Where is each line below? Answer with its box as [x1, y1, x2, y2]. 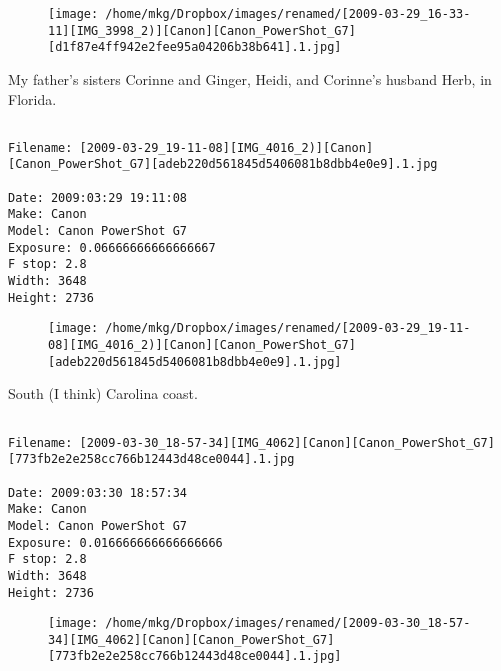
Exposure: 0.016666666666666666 [8, 535, 223, 550]
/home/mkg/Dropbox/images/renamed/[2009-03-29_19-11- [105, 321, 471, 336]
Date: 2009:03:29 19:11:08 [8, 190, 187, 205]
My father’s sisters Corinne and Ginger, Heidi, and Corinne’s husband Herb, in [8, 68, 492, 89]
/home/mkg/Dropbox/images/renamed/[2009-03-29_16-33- [105, 7, 471, 21]
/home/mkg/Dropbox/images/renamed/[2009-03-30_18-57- [105, 616, 471, 631]
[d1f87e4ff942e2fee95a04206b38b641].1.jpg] [48, 40, 342, 55]
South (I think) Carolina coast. [8, 383, 198, 404]
